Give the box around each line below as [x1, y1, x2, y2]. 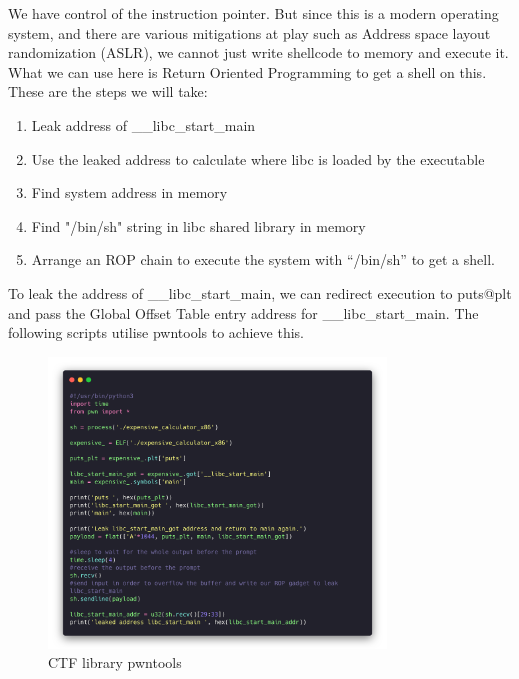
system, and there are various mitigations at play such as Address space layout [8, 22, 491, 43]
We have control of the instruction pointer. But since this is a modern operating [8, 3, 499, 23]
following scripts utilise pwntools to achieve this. [8, 322, 304, 343]
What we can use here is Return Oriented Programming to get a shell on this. [8, 61, 487, 82]
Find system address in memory [31, 182, 228, 203]
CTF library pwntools [48, 652, 182, 673]
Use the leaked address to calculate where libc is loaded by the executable [31, 148, 485, 169]
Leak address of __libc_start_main [31, 114, 256, 135]
